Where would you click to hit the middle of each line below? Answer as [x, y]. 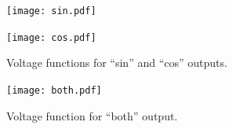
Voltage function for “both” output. [92, 115]
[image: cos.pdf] [51, 37]
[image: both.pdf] [54, 90]
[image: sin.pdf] [51, 11]
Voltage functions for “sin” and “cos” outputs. [117, 63]
